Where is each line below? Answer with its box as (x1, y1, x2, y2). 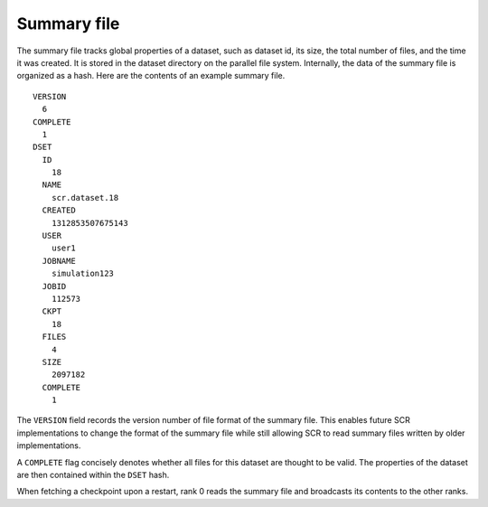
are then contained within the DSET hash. (16, 470, 170, 481)
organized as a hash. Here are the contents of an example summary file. (16, 70, 286, 81)
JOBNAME (42, 256, 76, 266)
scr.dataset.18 (51, 192, 119, 202)
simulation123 (51, 268, 115, 279)
